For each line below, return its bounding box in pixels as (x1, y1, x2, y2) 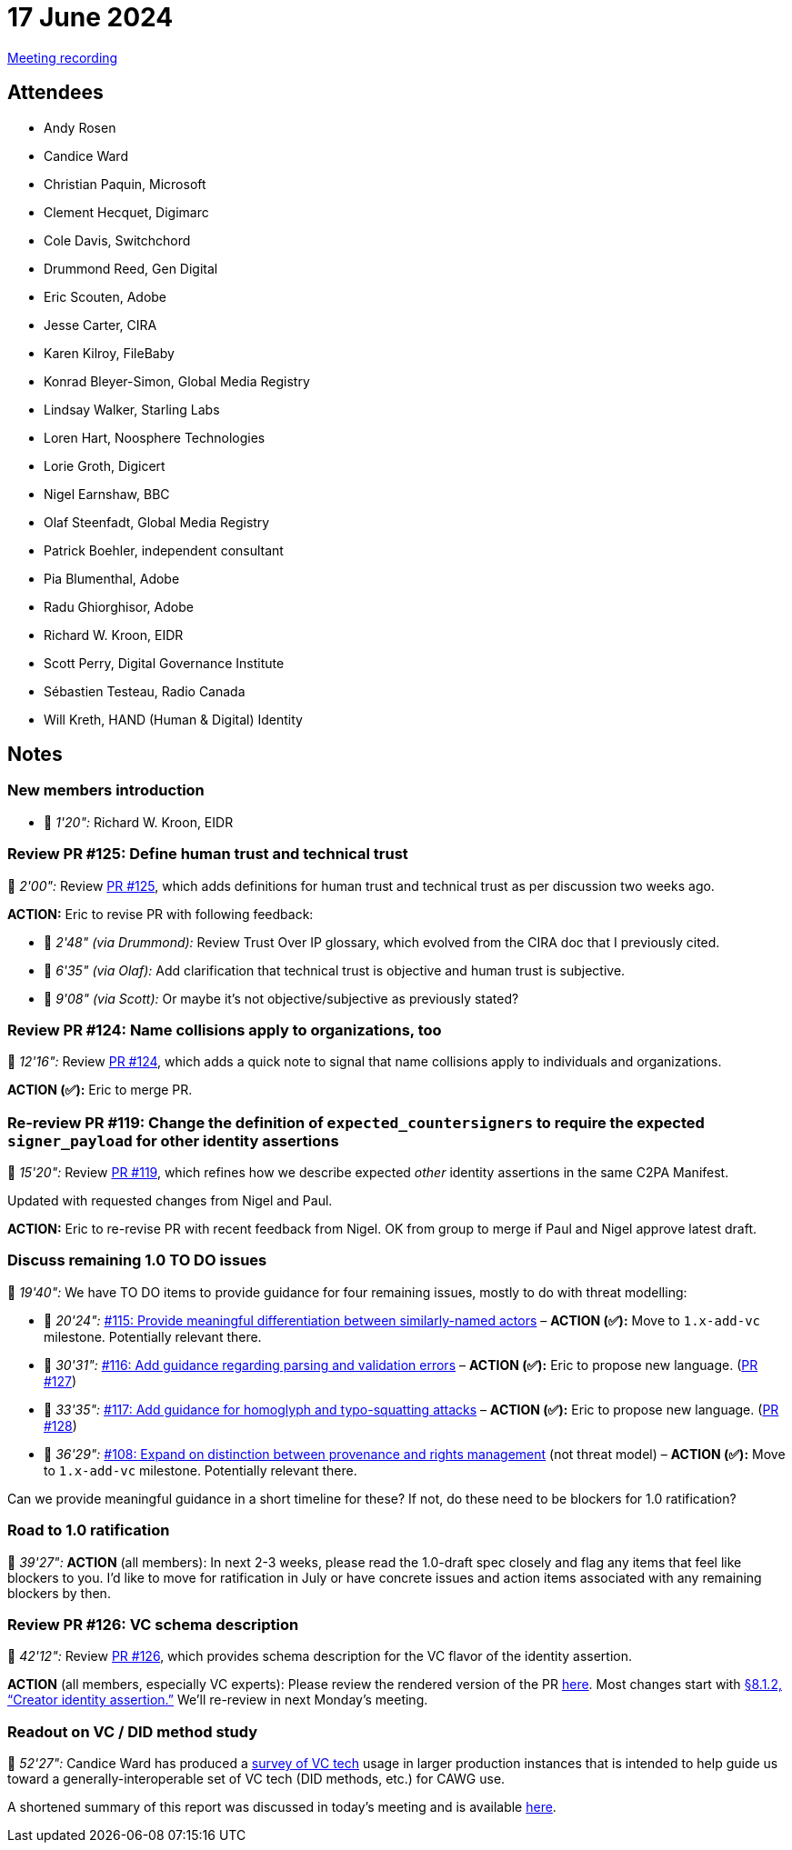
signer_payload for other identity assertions (7, 1131, 339, 1150)
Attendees (7, 81, 104, 105)
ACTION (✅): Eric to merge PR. (7, 1082, 193, 1098)
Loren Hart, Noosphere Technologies (44, 429, 266, 445)
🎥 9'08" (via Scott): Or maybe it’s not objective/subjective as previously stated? (44, 990, 519, 1006)
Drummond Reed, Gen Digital (44, 260, 218, 276)
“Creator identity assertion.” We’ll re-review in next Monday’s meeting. (7, 1692, 428, 1708)
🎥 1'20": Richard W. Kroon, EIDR (44, 814, 234, 830)
